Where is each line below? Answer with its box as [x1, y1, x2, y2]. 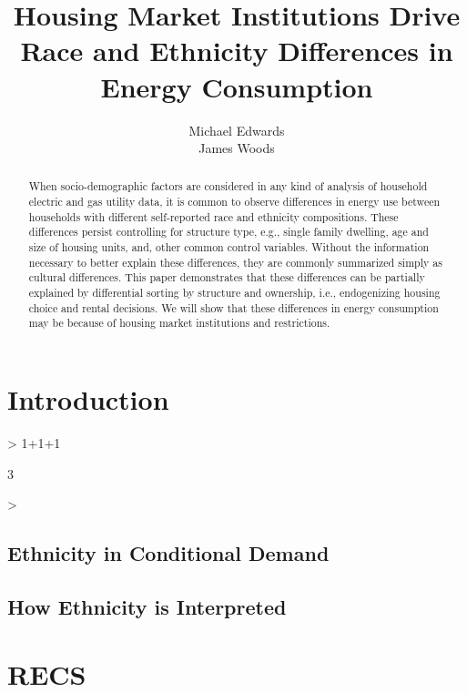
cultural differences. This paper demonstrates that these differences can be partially [28, 270, 425, 285]
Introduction [7, 381, 169, 418]
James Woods [198, 138, 275, 158]
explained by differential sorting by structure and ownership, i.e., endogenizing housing [28, 285, 441, 301]
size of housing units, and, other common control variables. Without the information [28, 239, 430, 255]
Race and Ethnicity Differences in [20, 32, 453, 69]
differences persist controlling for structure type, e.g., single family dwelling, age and [28, 224, 429, 239]
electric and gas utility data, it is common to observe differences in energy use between [28, 194, 441, 209]
